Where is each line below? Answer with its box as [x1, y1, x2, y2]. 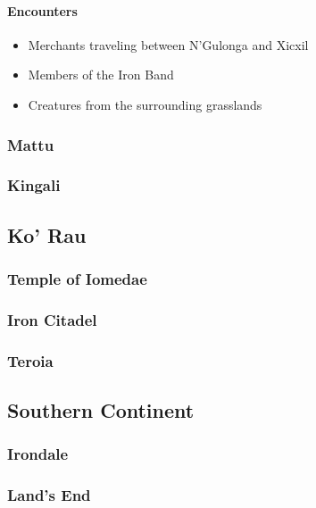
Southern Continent [7, 396, 195, 423]
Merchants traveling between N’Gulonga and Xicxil [28, 35, 309, 54]
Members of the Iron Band [28, 65, 174, 84]
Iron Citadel [7, 308, 97, 330]
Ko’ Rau [7, 221, 87, 248]
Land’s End [7, 484, 91, 506]
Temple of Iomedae [7, 267, 147, 289]
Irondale [7, 443, 69, 465]
